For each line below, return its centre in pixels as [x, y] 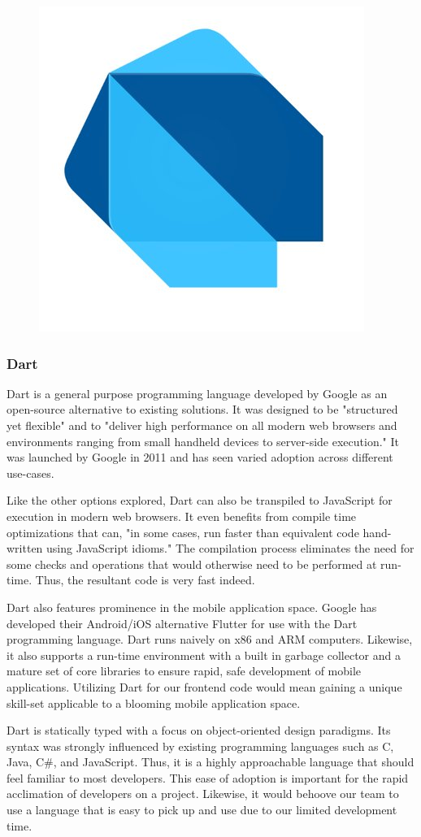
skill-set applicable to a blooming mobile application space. [154, 703]
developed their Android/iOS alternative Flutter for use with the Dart [182, 623]
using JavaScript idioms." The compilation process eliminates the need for [230, 548]
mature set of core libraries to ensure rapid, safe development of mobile [184, 671]
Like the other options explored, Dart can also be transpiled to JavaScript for [200, 500]
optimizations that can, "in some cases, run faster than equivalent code [183, 532]
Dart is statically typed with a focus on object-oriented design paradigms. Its [199, 730]
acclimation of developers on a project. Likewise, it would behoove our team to [203, 794]
